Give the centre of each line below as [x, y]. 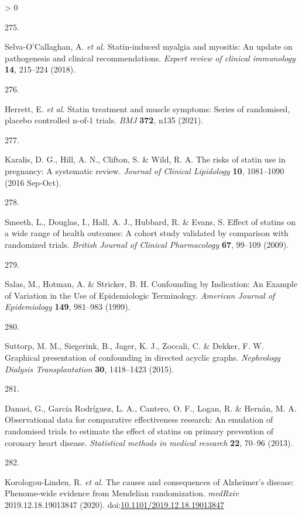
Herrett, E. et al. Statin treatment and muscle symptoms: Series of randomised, [147, 108]
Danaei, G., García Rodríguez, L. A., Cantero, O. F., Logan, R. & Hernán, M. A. [151, 408]
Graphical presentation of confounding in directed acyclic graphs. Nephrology [143, 357]
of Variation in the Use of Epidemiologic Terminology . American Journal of [140, 295]
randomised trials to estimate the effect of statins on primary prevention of [139, 431]
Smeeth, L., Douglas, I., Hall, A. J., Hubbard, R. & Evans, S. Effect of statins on [150, 221]
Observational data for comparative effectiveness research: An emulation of [139, 419]
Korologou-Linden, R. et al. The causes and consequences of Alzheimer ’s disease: [150, 481]
